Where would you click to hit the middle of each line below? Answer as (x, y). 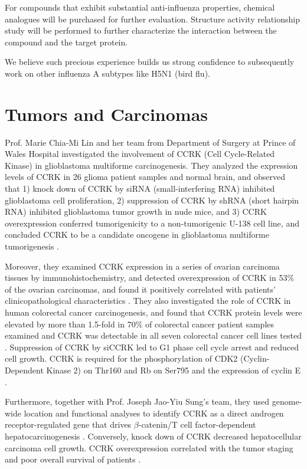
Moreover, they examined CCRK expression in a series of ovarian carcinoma (142, 266)
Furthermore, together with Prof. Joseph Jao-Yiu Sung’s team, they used (137, 401)
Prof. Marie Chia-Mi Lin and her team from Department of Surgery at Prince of (150, 142)
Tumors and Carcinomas (107, 114)
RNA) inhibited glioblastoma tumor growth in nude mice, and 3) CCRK (136, 211)
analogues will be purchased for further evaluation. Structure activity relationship (152, 19)
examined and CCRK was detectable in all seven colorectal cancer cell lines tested (153, 335)
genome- (287, 401)
